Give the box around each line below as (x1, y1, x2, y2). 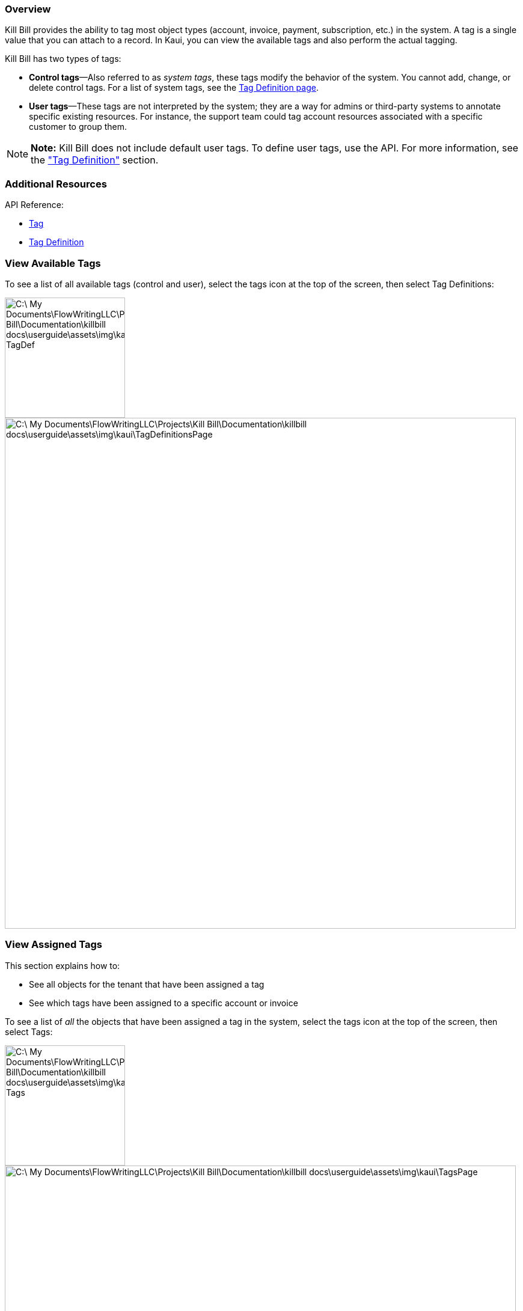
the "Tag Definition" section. (31, 154, 159, 167)
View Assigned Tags (5, 938, 102, 951)
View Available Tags (5, 257, 101, 269)
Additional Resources (5, 177, 107, 190)
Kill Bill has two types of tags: (5, 53, 121, 64)
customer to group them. (29, 121, 127, 132)
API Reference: (5, 200, 64, 210)
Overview (5, 3, 51, 15)
